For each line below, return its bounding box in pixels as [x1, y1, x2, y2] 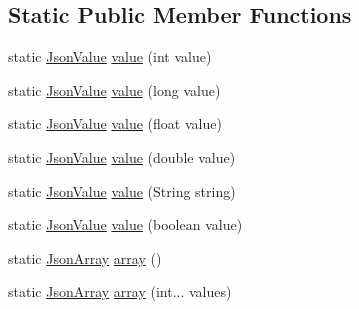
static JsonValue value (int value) [8, 46, 212, 67]
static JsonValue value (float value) [8, 113, 222, 134]
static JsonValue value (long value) [8, 79, 221, 100]
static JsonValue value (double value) [8, 146, 236, 167]
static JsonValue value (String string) [8, 180, 236, 201]
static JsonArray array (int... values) [8, 281, 232, 302]
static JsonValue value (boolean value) [8, 214, 243, 235]
